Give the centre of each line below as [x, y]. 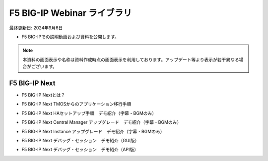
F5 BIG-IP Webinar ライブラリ [70, 13]
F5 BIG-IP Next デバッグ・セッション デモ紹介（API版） [80, 150]
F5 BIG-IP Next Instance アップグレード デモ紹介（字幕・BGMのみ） [93, 131]
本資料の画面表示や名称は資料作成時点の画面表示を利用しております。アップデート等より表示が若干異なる [131, 59]
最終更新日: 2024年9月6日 [36, 28]
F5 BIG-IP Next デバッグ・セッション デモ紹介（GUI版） [80, 140]
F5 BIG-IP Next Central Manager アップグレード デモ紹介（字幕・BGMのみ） [101, 122]
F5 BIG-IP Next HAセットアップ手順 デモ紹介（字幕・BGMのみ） [89, 113]
